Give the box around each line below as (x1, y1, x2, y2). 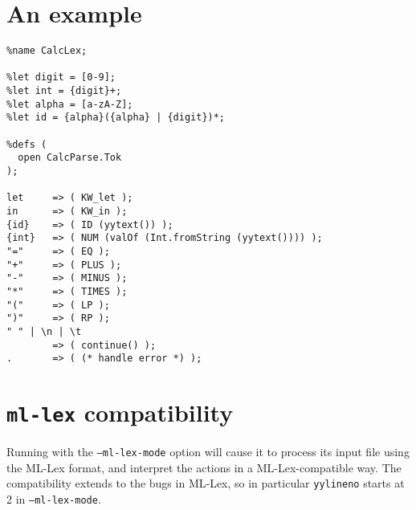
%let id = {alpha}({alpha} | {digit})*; (6, 112, 226, 124)
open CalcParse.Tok (18, 152, 122, 164)
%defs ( (6, 138, 47, 150)
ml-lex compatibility (6, 396, 234, 429)
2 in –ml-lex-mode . (6, 491, 101, 508)
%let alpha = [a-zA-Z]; (6, 98, 133, 110)
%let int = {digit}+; (6, 85, 122, 97)
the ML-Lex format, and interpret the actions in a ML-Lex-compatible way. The (6, 459, 402, 475)
